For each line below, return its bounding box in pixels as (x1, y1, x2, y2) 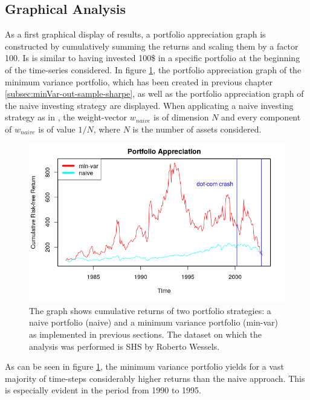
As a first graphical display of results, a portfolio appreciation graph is (5, 28, 266, 41)
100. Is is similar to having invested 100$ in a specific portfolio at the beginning (5, 51, 300, 64)
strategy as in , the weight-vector (5, 111, 128, 123)
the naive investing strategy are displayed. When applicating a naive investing (5, 99, 294, 111)
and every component (221, 111, 301, 123)
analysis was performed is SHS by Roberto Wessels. (29, 339, 220, 352)
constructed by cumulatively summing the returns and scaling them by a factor (5, 39, 299, 52)
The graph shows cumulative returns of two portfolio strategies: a (29, 304, 271, 316)
